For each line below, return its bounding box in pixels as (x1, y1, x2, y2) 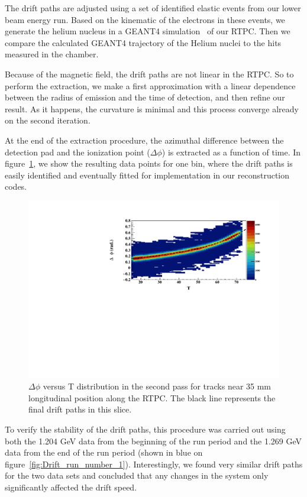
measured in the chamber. (5, 48, 99, 60)
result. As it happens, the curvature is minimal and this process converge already (5, 102, 299, 115)
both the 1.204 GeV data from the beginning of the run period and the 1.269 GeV (5, 434, 302, 447)
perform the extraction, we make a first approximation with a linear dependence (5, 79, 296, 92)
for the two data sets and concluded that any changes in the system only (5, 469, 269, 482)
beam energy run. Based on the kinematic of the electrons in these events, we (5, 13, 285, 25)
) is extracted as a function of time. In (161, 145, 301, 158)
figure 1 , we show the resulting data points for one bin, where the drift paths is (5, 157, 293, 170)
